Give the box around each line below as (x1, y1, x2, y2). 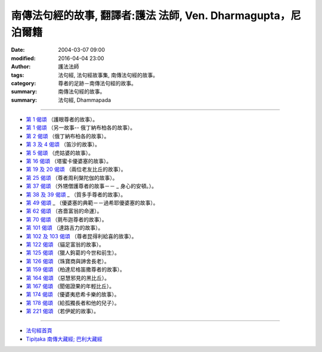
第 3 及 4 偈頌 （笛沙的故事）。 (26, 141, 101, 148)
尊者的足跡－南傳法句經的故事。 (58, 79, 137, 86)
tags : (11, 71, 24, 79)
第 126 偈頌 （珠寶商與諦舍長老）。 (26, 257, 110, 264)
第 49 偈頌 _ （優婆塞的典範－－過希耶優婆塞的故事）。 (26, 199, 159, 206)
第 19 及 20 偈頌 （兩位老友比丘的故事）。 (26, 166, 126, 173)
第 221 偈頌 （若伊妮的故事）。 (26, 307, 100, 315)
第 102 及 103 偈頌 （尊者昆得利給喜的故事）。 (26, 232, 137, 239)
